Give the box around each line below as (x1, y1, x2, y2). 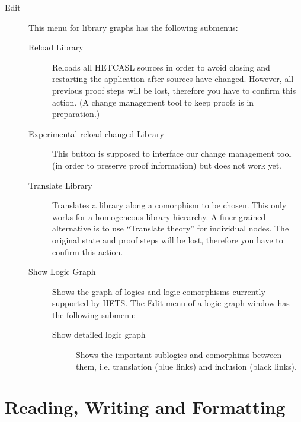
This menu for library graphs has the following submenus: (28, 21, 238, 33)
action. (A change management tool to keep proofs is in (52, 96, 254, 108)
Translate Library (28, 179, 92, 191)
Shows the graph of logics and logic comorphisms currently (52, 285, 265, 297)
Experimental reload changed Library (28, 127, 164, 139)
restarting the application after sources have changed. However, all (52, 72, 294, 85)
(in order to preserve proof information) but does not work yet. (52, 158, 282, 171)
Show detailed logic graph (52, 328, 146, 341)
